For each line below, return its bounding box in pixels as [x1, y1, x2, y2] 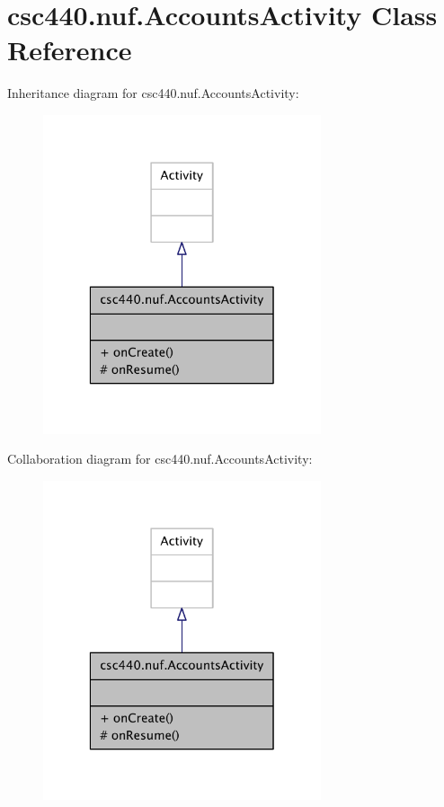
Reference [7, 31, 132, 68]
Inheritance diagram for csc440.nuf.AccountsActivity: [7, 84, 299, 102]
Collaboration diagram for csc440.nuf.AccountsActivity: [7, 449, 313, 468]
